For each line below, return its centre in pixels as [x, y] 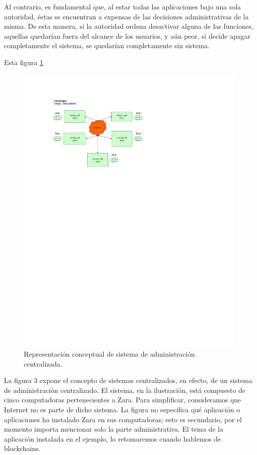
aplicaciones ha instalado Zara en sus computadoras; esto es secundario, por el [123, 419]
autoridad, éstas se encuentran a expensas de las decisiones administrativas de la [127, 16]
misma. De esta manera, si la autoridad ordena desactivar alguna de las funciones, [129, 26]
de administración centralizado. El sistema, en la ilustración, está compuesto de [125, 390]
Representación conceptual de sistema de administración [109, 354]
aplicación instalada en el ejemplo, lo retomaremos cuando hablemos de [113, 438]
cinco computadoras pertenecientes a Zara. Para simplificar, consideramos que [123, 400]
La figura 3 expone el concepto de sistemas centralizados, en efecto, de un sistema [128, 380]
